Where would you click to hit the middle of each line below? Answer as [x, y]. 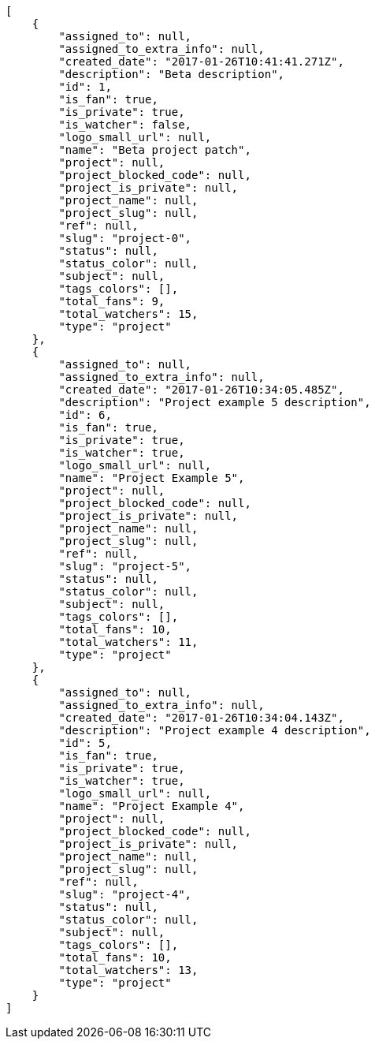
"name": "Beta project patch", [155, 150]
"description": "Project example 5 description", [215, 402]
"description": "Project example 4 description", [215, 730]
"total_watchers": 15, [128, 314]
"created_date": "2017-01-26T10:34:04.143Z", [201, 718]
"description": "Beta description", [172, 74]
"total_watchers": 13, [128, 970]
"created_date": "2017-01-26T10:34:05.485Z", [201, 390]
